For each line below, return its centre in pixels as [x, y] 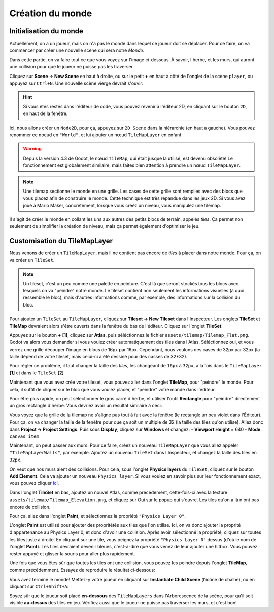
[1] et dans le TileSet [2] [37, 373]
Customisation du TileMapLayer [61, 241]
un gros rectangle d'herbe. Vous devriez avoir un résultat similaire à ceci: [86, 406]
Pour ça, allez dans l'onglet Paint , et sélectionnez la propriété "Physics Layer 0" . [98, 516]
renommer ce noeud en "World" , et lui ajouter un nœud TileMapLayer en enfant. [96, 135]
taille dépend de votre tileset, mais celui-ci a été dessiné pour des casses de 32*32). [98, 357]
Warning [32, 149]
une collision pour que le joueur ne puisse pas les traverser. [72, 67]
